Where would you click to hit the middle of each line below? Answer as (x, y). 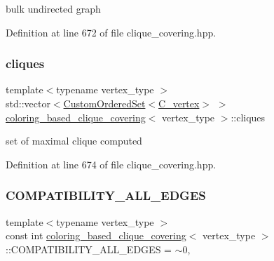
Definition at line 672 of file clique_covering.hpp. (111, 32)
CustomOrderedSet (104, 103)
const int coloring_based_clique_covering (96, 235)
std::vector (28, 103)
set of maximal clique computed (74, 141)
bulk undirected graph (53, 8)
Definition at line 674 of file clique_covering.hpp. (111, 164)
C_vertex (179, 103)
